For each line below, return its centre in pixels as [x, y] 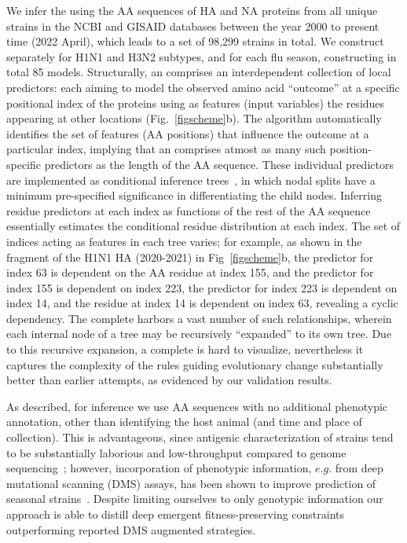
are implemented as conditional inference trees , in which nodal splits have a [191, 180]
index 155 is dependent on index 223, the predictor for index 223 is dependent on [202, 287]
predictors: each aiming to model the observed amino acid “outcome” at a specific [203, 87]
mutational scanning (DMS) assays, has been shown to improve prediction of [191, 483]
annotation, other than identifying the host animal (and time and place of [184, 422]
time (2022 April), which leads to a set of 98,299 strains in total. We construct [195, 41]
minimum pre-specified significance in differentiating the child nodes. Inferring [194, 195]
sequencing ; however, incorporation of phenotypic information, [159, 468]
